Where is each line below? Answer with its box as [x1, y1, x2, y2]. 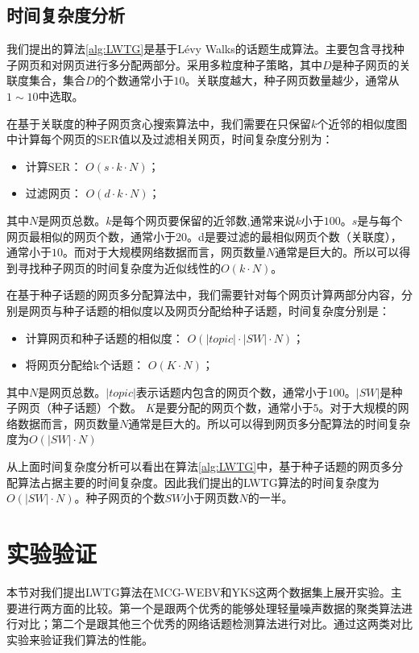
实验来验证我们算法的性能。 [6, 630, 153, 647]
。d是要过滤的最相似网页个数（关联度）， [187, 227, 402, 244]
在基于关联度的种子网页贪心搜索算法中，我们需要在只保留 [6, 114, 311, 131]
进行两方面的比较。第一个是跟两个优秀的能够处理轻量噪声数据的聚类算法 [17, 599, 401, 616]
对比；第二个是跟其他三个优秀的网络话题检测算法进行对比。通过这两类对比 [17, 615, 413, 632]
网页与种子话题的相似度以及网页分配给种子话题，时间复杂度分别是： [28, 302, 390, 318]
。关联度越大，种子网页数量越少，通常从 [185, 72, 400, 89]
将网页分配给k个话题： [25, 356, 145, 373]
